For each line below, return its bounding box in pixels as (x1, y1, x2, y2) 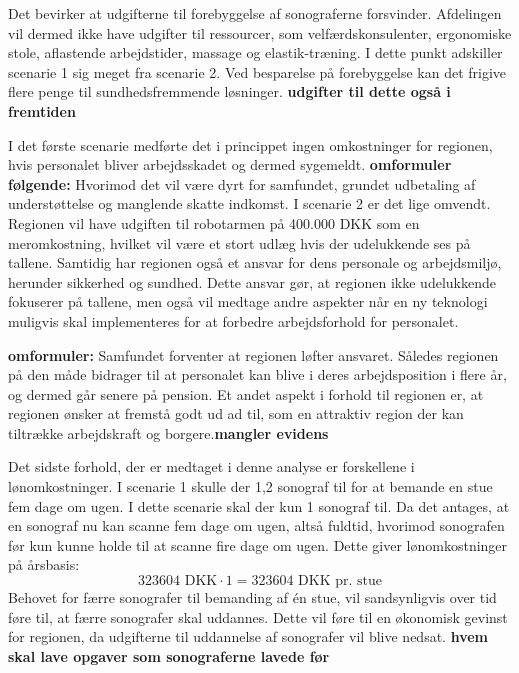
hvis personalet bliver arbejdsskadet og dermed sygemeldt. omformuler (8, 154, 452, 175)
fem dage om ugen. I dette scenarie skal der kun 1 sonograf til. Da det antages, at (8, 495, 510, 516)
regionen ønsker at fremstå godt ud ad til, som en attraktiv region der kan (8, 403, 464, 424)
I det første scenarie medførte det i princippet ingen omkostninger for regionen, (8, 134, 493, 155)
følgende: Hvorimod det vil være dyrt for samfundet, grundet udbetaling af (8, 173, 476, 194)
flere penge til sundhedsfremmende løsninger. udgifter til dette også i (8, 81, 451, 102)
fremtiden (8, 100, 76, 121)
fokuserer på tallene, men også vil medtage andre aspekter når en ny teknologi (8, 291, 488, 312)
